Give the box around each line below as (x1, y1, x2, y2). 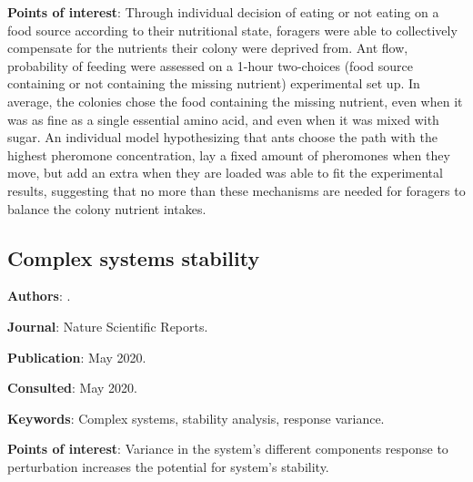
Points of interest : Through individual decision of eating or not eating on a (7, 3, 439, 21)
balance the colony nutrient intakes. (7, 199, 206, 218)
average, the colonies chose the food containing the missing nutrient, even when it (7, 91, 463, 110)
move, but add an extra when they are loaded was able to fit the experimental (7, 163, 443, 182)
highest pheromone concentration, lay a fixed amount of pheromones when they (7, 145, 450, 164)
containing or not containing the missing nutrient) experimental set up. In (7, 74, 420, 93)
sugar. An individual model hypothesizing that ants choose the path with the (7, 128, 438, 147)
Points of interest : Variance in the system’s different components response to (7, 439, 448, 458)
